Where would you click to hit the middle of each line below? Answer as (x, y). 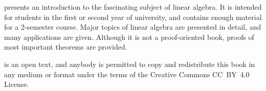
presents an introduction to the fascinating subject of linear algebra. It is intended (133, 7)
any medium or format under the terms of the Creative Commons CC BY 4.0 (127, 74)
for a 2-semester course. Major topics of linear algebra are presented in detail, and (133, 27)
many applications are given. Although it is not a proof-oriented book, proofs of (129, 37)
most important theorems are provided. (66, 47)
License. (17, 84)
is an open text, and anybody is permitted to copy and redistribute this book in (130, 64)
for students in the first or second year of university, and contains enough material (133, 17)
